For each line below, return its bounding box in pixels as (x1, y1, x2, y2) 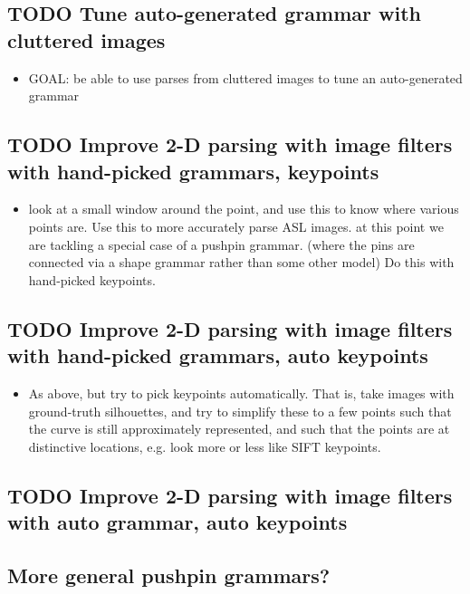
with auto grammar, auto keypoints (7, 508, 348, 536)
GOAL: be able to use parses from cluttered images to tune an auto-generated (28, 68, 463, 87)
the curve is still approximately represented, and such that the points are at (28, 419, 450, 438)
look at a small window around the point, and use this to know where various (28, 199, 459, 218)
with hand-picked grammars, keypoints (7, 157, 379, 185)
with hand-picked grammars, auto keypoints (7, 341, 428, 369)
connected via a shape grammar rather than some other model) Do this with (28, 253, 455, 272)
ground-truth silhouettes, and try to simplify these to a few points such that (28, 401, 452, 420)
